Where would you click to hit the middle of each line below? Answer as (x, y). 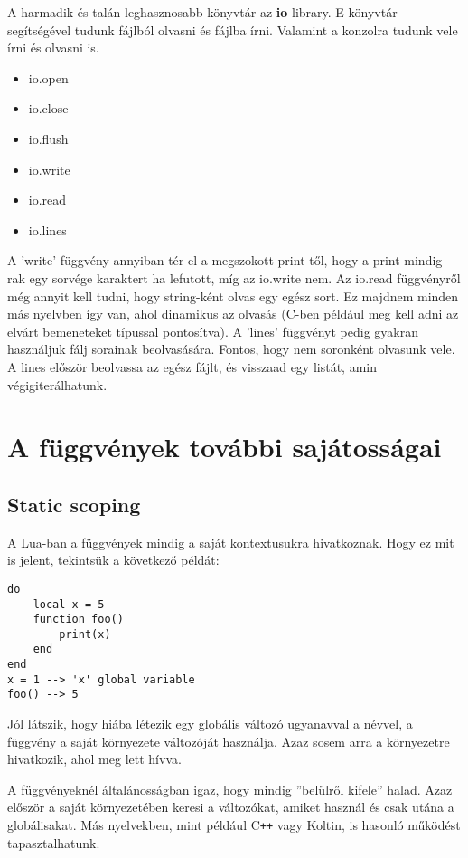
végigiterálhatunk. (57, 384)
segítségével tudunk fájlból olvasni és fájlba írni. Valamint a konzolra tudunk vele (233, 29)
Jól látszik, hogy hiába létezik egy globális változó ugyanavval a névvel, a (210, 724)
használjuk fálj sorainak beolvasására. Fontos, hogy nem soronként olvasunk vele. (231, 349)
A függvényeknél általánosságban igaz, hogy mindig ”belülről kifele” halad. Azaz (230, 789)
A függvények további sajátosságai (225, 447)
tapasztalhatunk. (54, 842)
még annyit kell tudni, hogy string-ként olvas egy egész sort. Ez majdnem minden (233, 296)
